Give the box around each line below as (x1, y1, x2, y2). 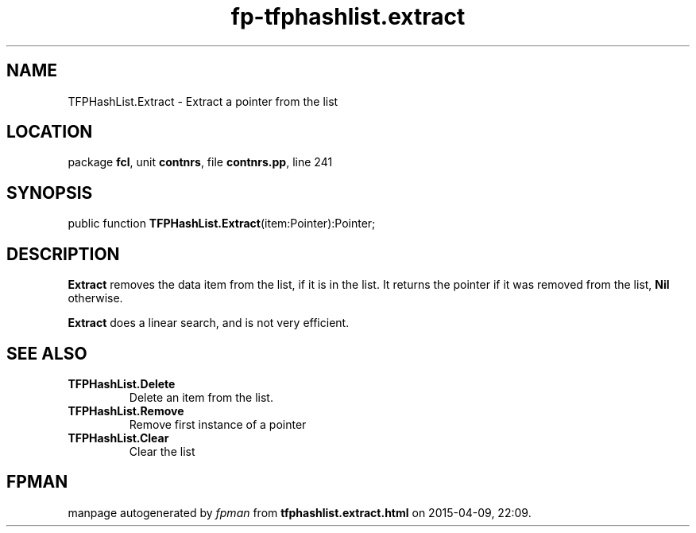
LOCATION (6, 122, 93, 142)
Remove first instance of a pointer (129, 417, 307, 431)
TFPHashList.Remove (68, 403, 184, 418)
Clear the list (129, 444, 195, 458)
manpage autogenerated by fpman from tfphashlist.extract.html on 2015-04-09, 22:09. (68, 505, 532, 519)
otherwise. (68, 291, 123, 305)
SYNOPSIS (6, 182, 93, 203)
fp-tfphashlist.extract (230, 3, 466, 30)
